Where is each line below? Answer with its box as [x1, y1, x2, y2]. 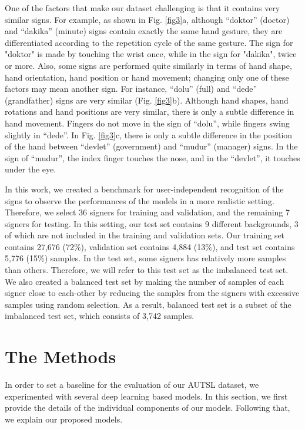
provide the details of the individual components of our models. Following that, [5, 401, 290, 414]
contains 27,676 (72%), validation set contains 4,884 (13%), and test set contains [5, 240, 295, 252]
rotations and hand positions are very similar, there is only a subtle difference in [5, 105, 294, 118]
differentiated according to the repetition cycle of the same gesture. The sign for [5, 36, 293, 48]
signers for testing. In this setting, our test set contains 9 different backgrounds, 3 [5, 217, 299, 230]
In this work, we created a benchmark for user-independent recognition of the [5, 182, 284, 195]
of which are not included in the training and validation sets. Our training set [5, 229, 285, 241]
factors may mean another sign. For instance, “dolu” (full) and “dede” [5, 82, 257, 95]
